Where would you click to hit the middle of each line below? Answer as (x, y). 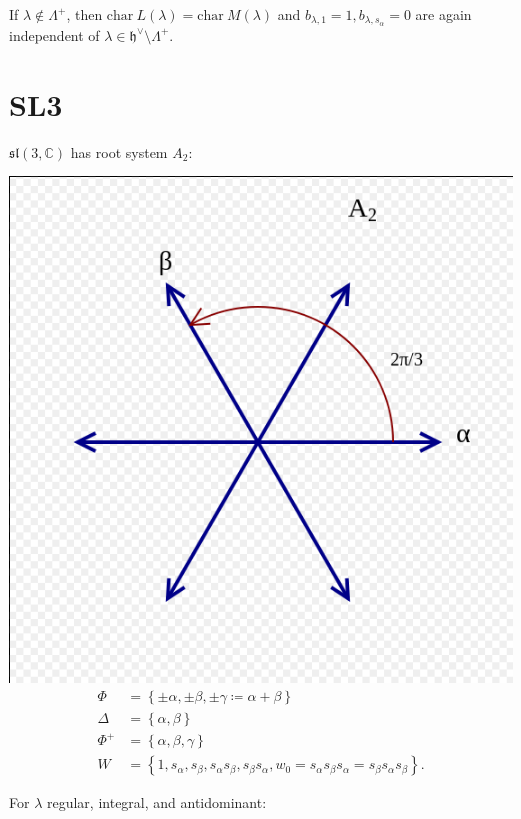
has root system (119, 151)
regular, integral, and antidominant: (156, 802)
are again (443, 14)
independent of (54, 34)
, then (84, 14)
